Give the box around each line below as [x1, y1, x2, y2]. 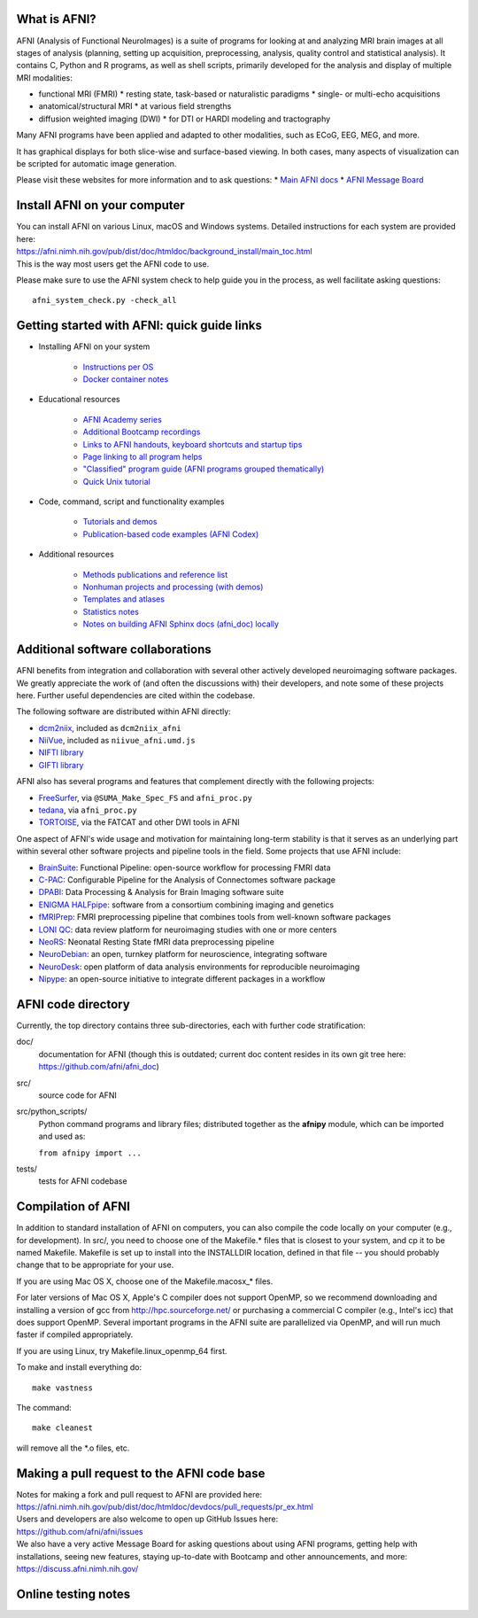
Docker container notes [82, 373, 169, 385]
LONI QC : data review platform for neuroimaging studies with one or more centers [38, 924, 337, 935]
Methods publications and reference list [82, 569, 228, 580]
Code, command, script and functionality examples [38, 496, 225, 507]
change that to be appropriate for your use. [16, 1259, 174, 1271]
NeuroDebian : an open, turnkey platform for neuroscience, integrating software [38, 949, 328, 960]
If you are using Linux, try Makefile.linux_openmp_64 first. [16, 1345, 227, 1356]
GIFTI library [38, 759, 84, 770]
